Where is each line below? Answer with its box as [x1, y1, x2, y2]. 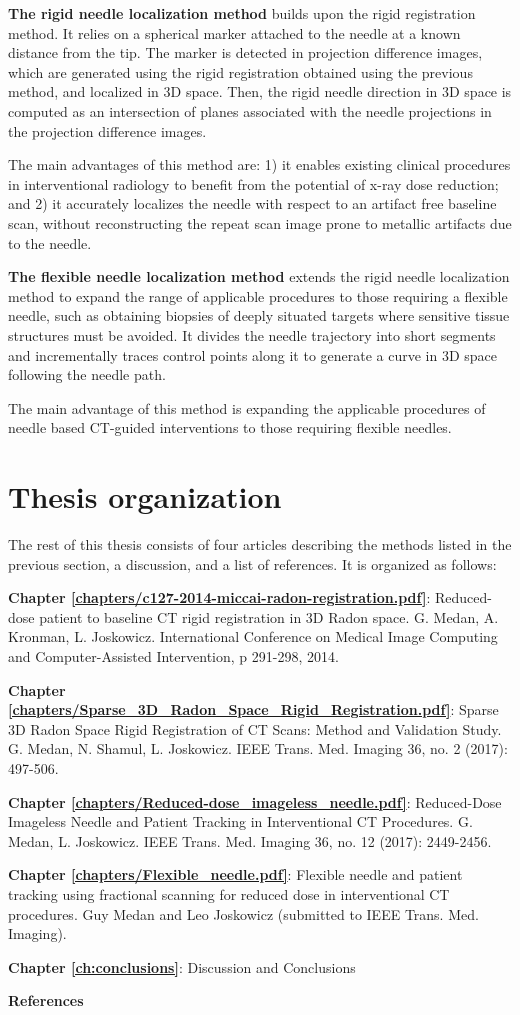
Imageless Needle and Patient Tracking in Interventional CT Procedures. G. [8, 811, 473, 832]
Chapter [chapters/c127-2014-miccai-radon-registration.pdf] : [8, 587, 431, 608]
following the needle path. [8, 364, 166, 385]
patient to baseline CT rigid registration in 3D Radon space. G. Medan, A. [39, 606, 499, 627]
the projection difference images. [8, 120, 207, 141]
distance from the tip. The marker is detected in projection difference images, [8, 42, 483, 63]
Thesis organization [8, 476, 282, 517]
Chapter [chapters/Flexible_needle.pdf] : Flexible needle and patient [8, 864, 463, 885]
